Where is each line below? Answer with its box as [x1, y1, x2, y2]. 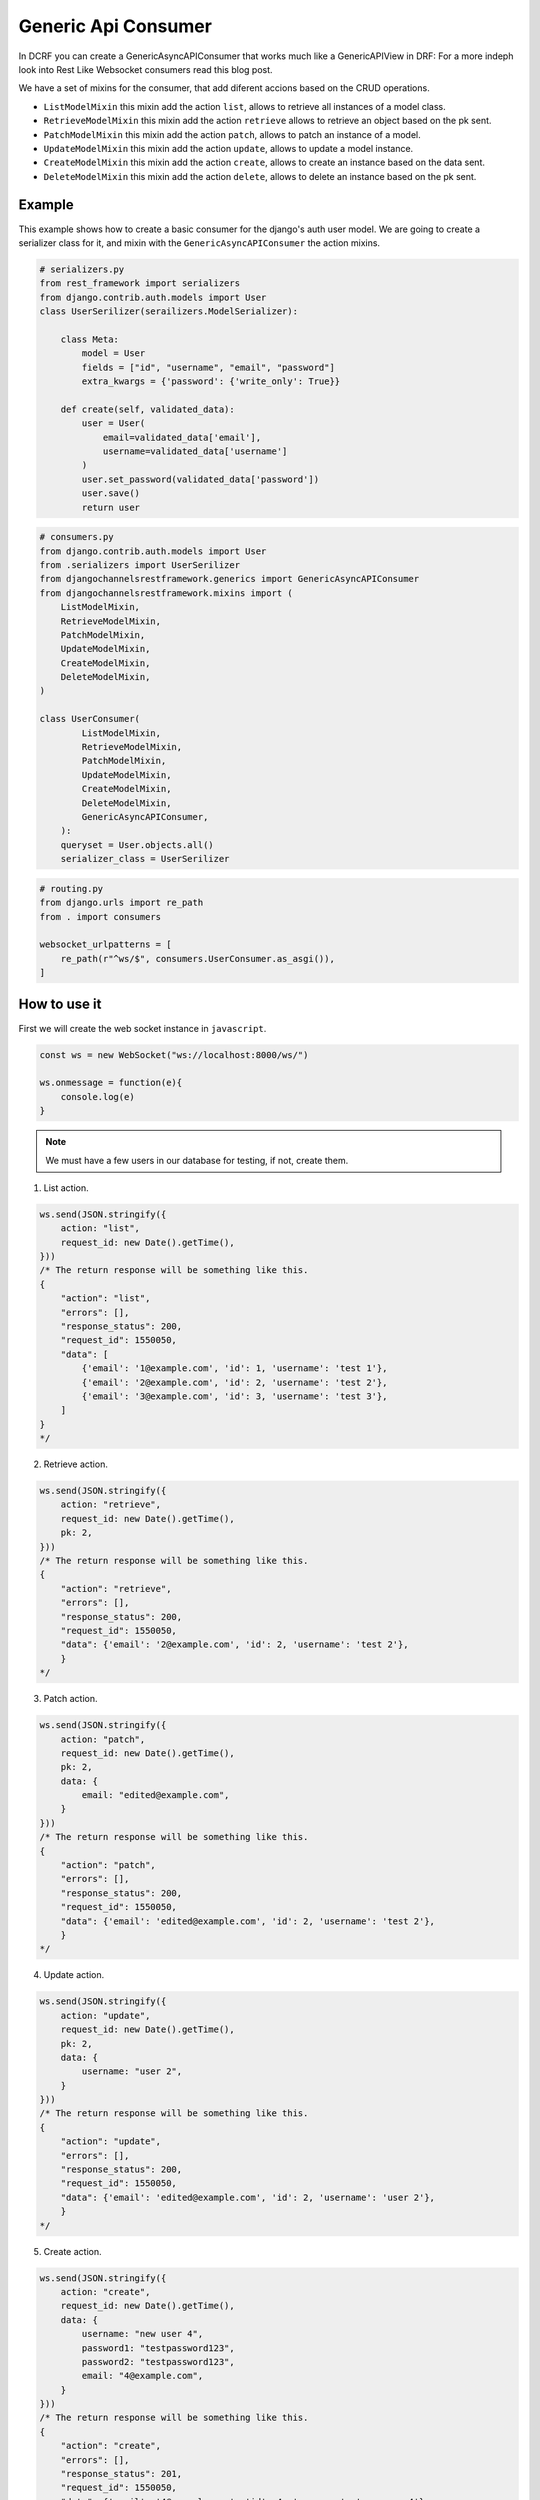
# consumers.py [39, 531, 114, 543]
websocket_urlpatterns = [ [39, 939, 172, 950]
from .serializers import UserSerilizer [39, 559, 240, 570]
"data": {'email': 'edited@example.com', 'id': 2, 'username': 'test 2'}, [60, 1915, 435, 1927]
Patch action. [43, 1693, 98, 1705]
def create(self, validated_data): [60, 403, 235, 415]
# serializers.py [39, 263, 125, 275]
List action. [43, 1181, 89, 1194]
